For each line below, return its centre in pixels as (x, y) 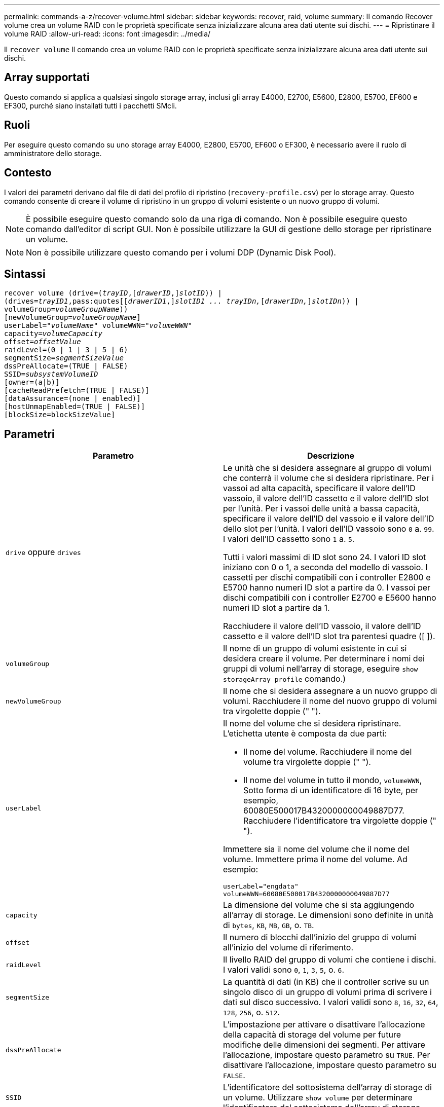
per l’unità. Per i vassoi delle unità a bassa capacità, (322, 509)
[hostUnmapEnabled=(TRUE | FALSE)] (75, 407)
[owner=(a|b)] (32, 382)
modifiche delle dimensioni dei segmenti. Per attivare (324, 1045)
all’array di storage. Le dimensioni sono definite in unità (328, 915)
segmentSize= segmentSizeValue (64, 358)
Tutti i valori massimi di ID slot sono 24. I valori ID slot (325, 557)
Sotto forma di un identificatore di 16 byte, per (331, 790)
